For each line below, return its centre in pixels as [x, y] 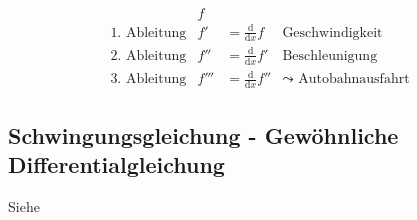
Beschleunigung [330, 55]
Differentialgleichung [116, 163]
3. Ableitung [148, 79]
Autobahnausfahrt [354, 79]
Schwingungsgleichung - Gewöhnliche [203, 134]
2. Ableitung [148, 55]
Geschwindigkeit [332, 32]
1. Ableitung [148, 32]
